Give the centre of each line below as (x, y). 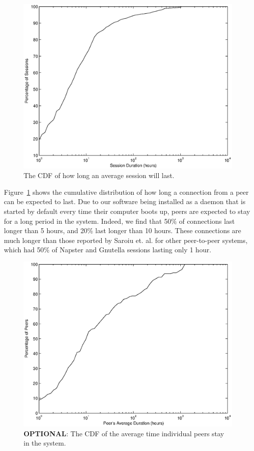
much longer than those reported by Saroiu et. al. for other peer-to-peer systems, (126, 240)
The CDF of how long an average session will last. (99, 175)
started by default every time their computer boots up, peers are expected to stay (127, 211)
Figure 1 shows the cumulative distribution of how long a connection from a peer (126, 192)
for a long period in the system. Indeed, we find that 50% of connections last (119, 221)
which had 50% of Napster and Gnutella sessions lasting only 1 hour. (108, 250)
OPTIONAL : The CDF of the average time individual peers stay (124, 433)
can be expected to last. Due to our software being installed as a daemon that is (125, 201)
